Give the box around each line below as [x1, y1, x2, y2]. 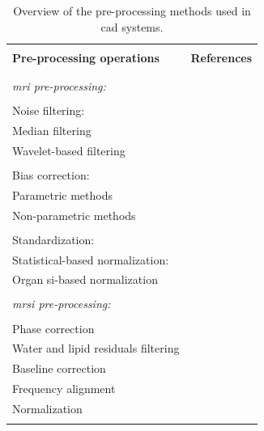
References [190, 49, 253, 65]
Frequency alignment [12, 380, 116, 397]
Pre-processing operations [12, 49, 160, 65]
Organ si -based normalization [12, 271, 158, 288]
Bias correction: [12, 166, 90, 183]
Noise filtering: [12, 102, 85, 119]
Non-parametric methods [12, 206, 136, 223]
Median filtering [12, 121, 92, 138]
